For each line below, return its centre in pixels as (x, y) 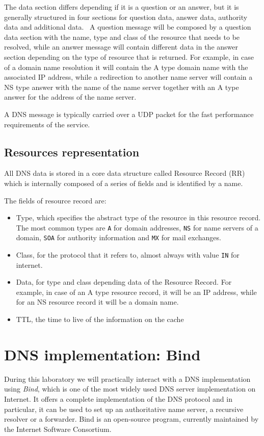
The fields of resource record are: (55, 200)
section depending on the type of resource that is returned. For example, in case (129, 56)
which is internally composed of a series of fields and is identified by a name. (124, 183)
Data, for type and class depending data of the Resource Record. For (124, 282)
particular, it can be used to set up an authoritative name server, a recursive (124, 409)
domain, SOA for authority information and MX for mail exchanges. (118, 237)
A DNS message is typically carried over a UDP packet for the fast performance (129, 114)
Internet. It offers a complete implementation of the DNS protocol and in (118, 398)
